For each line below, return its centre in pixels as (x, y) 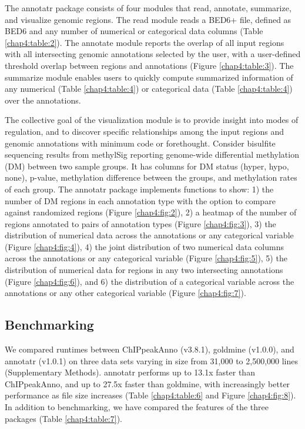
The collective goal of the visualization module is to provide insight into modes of (152, 120)
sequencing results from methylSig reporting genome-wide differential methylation (152, 154)
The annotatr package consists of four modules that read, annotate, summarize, (148, 8)
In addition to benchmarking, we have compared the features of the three (137, 407)
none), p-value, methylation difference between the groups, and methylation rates (151, 177)
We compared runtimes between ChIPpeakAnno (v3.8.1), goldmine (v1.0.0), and (150, 349)
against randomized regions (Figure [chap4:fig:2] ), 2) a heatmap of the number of (151, 212)
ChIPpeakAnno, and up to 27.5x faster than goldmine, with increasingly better (148, 383)
